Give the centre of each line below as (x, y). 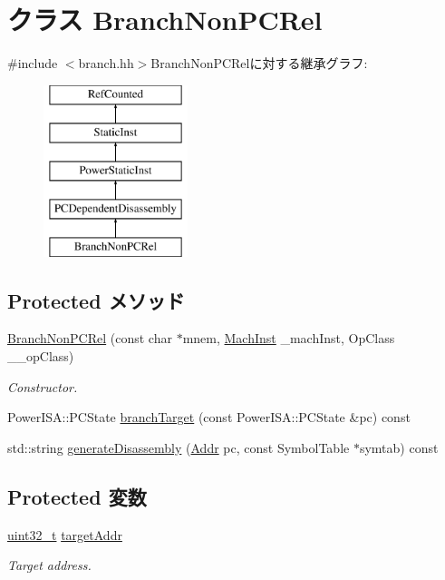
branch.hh (106, 63)
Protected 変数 (77, 496)
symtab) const (399, 447)
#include (33, 63)
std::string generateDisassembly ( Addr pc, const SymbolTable (179, 447)
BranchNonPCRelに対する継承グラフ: (259, 63)
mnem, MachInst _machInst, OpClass (289, 338)
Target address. (49, 565)
